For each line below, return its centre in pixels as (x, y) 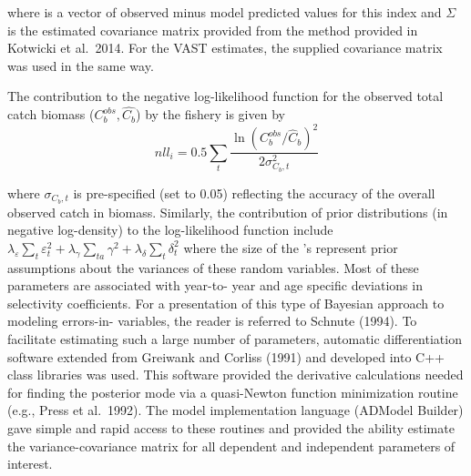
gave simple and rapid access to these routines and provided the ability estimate (231, 427)
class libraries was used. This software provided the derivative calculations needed (235, 375)
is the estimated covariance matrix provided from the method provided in (213, 30)
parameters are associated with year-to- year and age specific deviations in (215, 285)
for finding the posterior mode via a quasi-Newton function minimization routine (233, 392)
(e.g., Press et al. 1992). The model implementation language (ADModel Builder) (235, 410)
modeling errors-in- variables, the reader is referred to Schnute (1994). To (212, 321)
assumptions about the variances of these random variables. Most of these (213, 267)
